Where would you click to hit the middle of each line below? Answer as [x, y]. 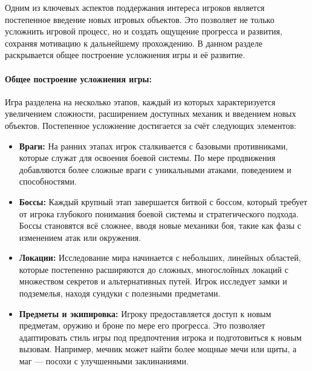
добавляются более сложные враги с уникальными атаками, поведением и [155, 169]
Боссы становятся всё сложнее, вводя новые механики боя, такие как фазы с [160, 225]
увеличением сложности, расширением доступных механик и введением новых [151, 113]
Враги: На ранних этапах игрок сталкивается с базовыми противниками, [154, 146]
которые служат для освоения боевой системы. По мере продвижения [147, 158]
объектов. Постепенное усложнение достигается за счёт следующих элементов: [151, 125]
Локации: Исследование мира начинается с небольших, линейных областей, [160, 258]
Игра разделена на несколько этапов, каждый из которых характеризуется [140, 101]
